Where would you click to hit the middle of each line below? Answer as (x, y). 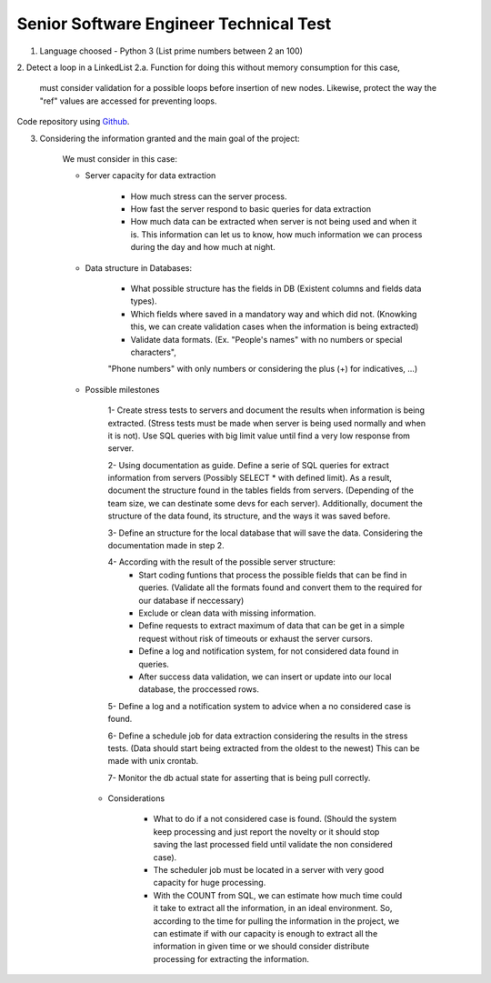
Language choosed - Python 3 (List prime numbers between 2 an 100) (171, 51)
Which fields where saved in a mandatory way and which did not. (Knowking (274, 314)
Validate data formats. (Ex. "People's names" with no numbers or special (266, 339)
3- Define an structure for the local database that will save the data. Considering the (265, 533)
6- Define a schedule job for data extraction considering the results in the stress (258, 736)
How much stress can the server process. (209, 196)
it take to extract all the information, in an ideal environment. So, (273, 908)
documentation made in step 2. (166, 546)
